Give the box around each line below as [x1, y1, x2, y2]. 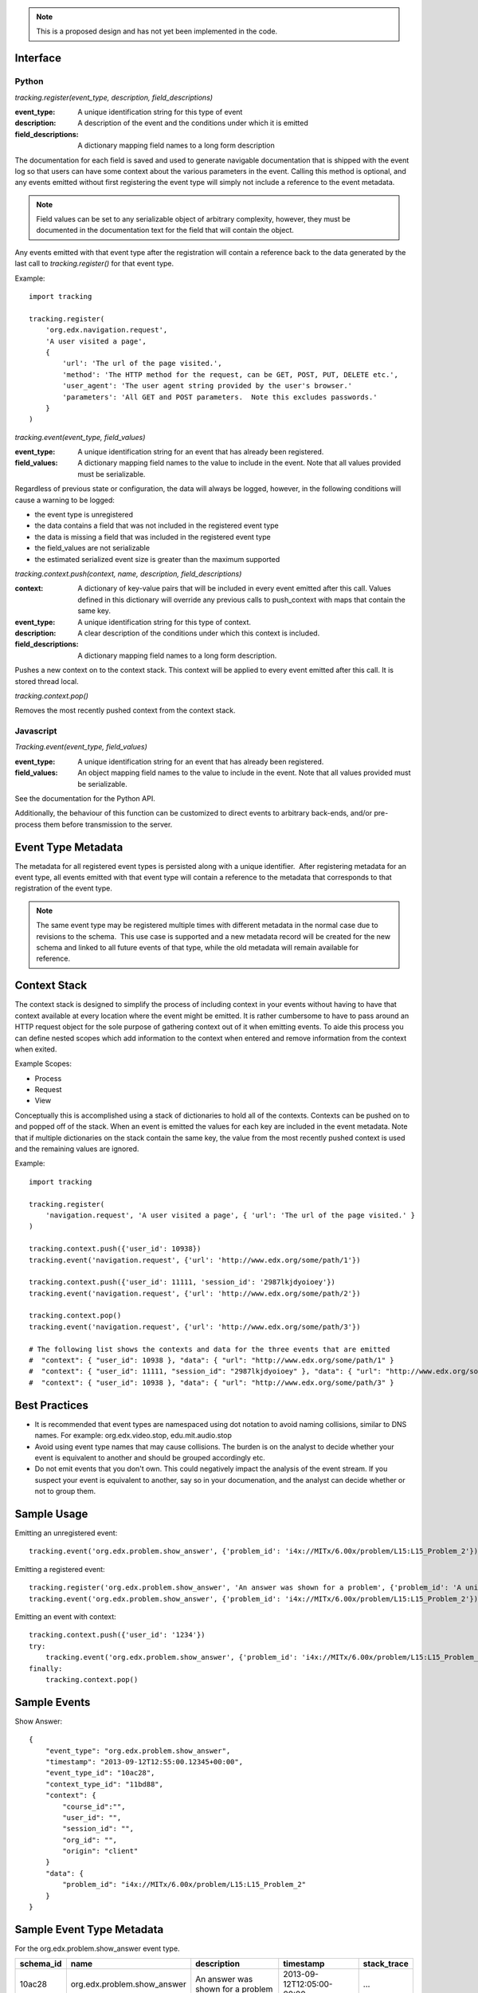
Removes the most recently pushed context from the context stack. [14, 706, 236, 715]
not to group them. [34, 1487, 96, 1496]
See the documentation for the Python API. [14, 794, 155, 803]
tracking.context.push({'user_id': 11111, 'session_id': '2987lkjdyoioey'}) [29, 1278, 336, 1287]
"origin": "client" [62, 1846, 139, 1856]
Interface [14, 52, 61, 65]
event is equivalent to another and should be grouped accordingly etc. [34, 1452, 266, 1462]
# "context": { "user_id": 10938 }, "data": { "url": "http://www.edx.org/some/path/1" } [29, 1356, 394, 1365]
